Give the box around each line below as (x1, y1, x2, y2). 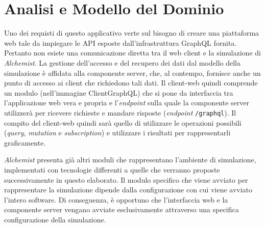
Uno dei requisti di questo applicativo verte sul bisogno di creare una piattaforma (4, 27, 259, 38)
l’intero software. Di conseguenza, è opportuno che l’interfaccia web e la (4, 194, 228, 205)
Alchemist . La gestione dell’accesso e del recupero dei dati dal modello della (4, 57, 240, 68)
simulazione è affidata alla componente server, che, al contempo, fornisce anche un (4, 67, 261, 78)
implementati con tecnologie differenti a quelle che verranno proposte (4, 164, 220, 175)
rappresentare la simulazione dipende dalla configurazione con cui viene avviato (4, 184, 253, 195)
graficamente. (4, 137, 46, 148)
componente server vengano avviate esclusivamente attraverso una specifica (4, 204, 239, 215)
